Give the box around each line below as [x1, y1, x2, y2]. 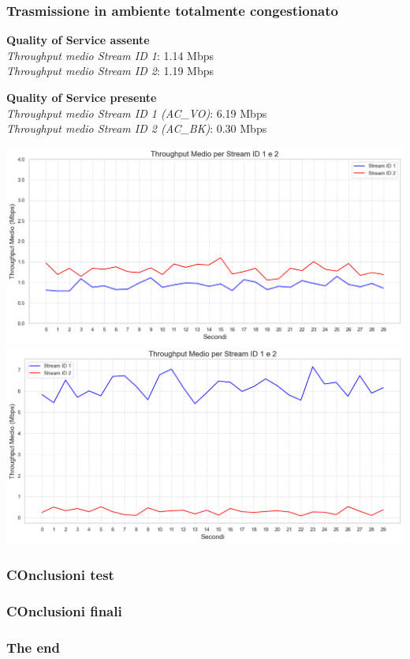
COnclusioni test [6, 564, 114, 584]
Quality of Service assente [6, 32, 150, 48]
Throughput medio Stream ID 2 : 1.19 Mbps [6, 62, 214, 79]
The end [6, 637, 60, 657]
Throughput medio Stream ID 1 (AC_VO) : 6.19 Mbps [6, 104, 267, 121]
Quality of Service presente [6, 89, 157, 105]
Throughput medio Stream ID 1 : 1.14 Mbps [6, 47, 214, 63]
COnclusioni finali [6, 601, 122, 620]
